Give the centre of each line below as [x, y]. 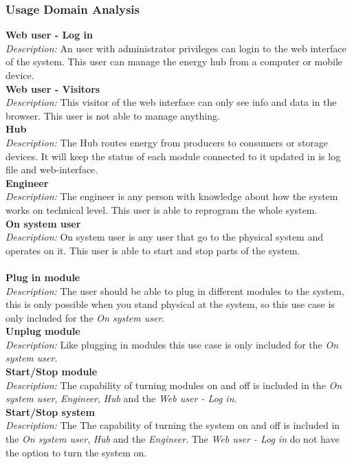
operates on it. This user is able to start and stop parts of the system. [153, 250]
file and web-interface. [52, 169]
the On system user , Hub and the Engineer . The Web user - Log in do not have [173, 439]
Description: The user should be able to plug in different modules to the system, [175, 290]
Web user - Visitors [53, 88]
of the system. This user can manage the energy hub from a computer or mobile [174, 62]
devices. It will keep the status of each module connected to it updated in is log [173, 156]
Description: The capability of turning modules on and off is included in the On [174, 385]
